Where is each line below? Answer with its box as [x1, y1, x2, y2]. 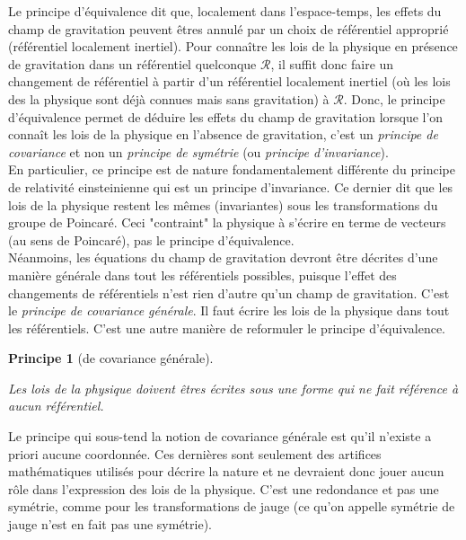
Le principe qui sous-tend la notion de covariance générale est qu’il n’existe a [8, 427, 432, 446]
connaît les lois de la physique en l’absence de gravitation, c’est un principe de [8, 125, 438, 144]
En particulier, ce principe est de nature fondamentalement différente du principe [8, 160, 455, 179]
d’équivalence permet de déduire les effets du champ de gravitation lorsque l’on [8, 107, 444, 126]
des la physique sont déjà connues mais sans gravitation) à [8, 89, 330, 108]
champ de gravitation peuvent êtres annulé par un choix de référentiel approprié [8, 19, 449, 38]
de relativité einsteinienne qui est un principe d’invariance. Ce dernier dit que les [8, 177, 453, 196]
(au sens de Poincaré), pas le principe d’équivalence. [8, 230, 295, 249]
